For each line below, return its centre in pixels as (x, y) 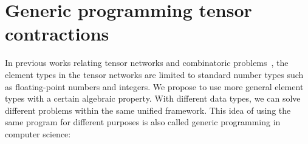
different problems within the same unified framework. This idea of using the (148, 110)
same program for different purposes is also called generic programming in (143, 122)
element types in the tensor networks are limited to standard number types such (154, 74)
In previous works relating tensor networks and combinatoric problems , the (147, 63)
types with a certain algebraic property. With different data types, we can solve (153, 98)
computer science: (38, 133)
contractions (57, 34)
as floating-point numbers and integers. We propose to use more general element (154, 86)
